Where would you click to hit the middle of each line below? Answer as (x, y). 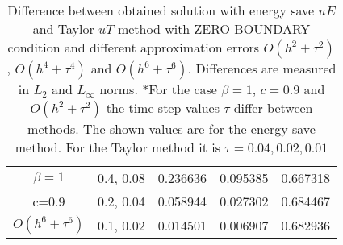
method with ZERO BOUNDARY (214, 29)
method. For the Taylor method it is (117, 147)
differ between (273, 108)
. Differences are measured (262, 68)
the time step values (163, 108)
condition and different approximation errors (134, 47)
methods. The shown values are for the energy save (171, 129)
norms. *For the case (158, 89)
